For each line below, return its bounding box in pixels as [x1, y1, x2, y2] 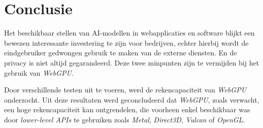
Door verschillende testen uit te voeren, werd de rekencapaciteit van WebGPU [4, 84, 247, 95]
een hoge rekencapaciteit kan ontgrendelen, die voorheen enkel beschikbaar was [4, 104, 250, 115]
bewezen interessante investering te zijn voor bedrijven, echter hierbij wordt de [4, 37, 249, 48]
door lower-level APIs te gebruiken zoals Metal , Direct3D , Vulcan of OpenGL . [4, 114, 245, 124]
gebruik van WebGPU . [4, 67, 74, 78]
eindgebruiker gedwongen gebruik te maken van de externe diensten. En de [4, 47, 237, 58]
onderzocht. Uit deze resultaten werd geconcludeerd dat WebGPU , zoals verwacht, [4, 94, 259, 105]
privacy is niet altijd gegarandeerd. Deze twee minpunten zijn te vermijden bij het [4, 57, 259, 68]
